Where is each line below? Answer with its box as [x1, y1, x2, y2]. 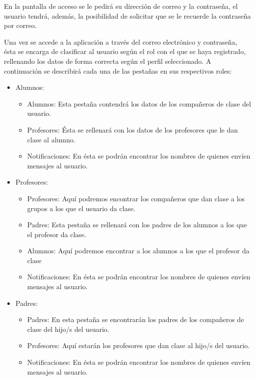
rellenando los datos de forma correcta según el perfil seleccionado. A [4, 55, 211, 66]
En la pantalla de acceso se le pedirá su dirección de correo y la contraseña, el [4, 1, 238, 11]
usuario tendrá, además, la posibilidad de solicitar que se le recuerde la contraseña [4, 10, 251, 21]
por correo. [4, 20, 37, 30]
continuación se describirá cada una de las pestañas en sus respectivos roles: [4, 65, 232, 76]
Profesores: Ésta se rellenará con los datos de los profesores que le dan [27, 124, 238, 135]
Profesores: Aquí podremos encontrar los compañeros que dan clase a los [27, 193, 245, 203]
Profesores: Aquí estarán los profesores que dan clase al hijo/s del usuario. [27, 340, 250, 351]
